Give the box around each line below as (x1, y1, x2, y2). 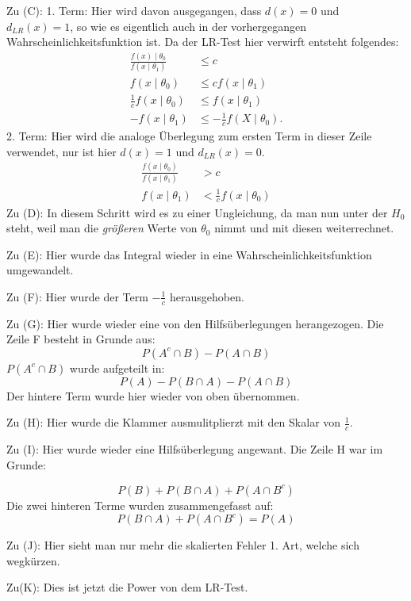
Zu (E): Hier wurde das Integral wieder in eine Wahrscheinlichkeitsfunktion (6, 246, 372, 262)
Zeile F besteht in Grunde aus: (6, 331, 156, 347)
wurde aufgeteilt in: (69, 359, 165, 376)
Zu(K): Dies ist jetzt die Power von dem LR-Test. (6, 579, 248, 595)
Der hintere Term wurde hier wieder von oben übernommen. (6, 387, 300, 404)
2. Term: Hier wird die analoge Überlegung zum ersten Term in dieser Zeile (6, 128, 372, 144)
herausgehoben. (169, 288, 244, 304)
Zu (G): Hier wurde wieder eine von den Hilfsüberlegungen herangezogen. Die (6, 315, 384, 331)
